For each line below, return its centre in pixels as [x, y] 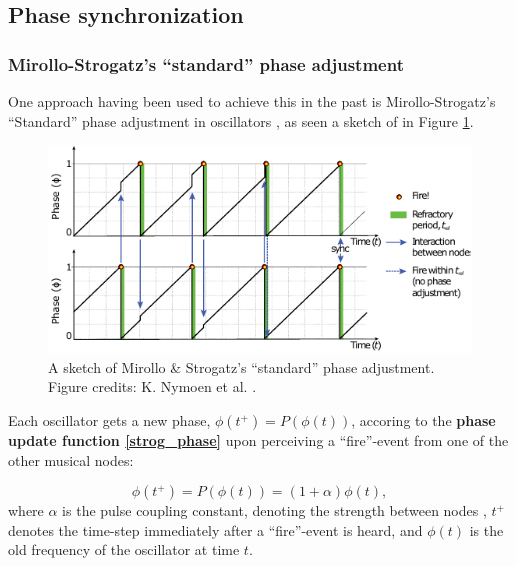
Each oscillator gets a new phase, [109, 420]
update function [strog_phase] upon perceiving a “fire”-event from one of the [258, 440]
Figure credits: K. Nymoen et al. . [152, 386]
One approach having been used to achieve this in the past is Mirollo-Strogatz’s [252, 101]
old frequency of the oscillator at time [124, 549]
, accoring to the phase [423, 420]
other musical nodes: [71, 459]
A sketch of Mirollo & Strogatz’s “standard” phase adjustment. [241, 366]
